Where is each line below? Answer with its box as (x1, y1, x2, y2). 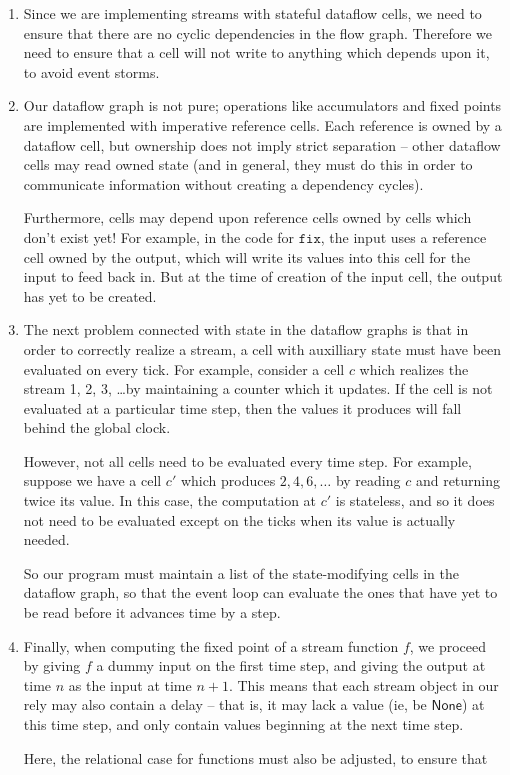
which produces (180, 470, 276, 491)
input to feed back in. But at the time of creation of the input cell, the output (23, 266, 503, 287)
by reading (335, 470, 401, 491)
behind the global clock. (23, 417, 171, 438)
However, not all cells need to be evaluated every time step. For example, (23, 450, 472, 471)
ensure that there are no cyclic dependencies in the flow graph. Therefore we (23, 22, 492, 43)
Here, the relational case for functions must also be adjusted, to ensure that (23, 747, 488, 768)
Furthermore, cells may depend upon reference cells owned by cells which (23, 207, 472, 228)
